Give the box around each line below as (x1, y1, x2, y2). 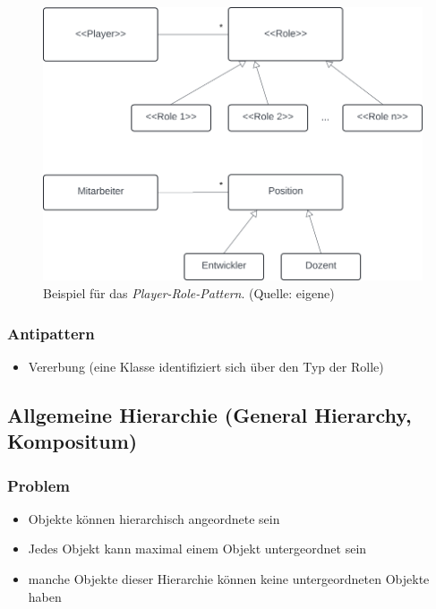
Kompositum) (7, 427, 138, 455)
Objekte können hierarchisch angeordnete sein (28, 509, 280, 528)
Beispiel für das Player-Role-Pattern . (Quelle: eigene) (43, 284, 335, 303)
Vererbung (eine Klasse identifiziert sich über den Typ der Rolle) (28, 356, 384, 375)
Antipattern (7, 322, 95, 344)
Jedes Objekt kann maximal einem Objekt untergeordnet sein (28, 539, 367, 558)
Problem (7, 474, 70, 496)
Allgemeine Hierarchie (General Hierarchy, (7, 400, 412, 428)
